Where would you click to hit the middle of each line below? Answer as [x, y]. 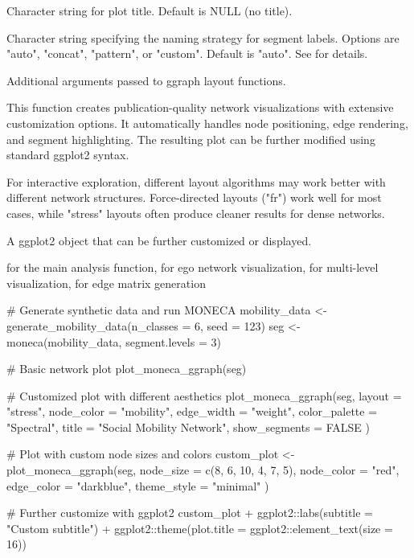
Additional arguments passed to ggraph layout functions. [146, 80]
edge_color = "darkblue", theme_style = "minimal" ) [138, 485]
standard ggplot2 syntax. [68, 155]
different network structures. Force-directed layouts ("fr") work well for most [194, 197]
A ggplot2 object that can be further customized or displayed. [159, 240]
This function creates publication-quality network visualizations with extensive [200, 107]
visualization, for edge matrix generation [106, 283]
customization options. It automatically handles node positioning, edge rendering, [207, 123]
